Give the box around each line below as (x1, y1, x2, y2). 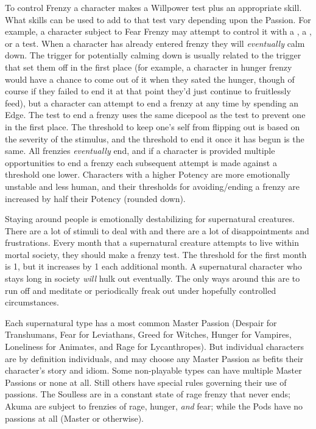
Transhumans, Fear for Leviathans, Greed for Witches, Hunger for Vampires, (5, 328, 292, 341)
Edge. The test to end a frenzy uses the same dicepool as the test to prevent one (5, 108, 306, 121)
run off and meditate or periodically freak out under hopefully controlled (5, 284, 276, 296)
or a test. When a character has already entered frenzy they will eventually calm (5, 37, 305, 49)
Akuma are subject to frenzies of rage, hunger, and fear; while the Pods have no (5, 400, 303, 412)
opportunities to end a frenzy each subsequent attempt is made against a (5, 156, 277, 169)
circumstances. (5, 296, 59, 309)
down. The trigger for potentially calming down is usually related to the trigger (5, 49, 301, 61)
